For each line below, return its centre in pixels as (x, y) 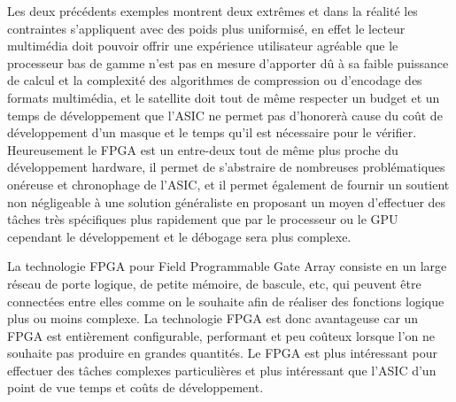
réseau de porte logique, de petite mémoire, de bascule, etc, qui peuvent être (214, 283)
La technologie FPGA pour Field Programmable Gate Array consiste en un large (227, 266)
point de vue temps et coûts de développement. (135, 387)
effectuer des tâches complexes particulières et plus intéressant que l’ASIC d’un (222, 370)
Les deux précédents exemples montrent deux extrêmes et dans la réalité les (213, 11)
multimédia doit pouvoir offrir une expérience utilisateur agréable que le (203, 46)
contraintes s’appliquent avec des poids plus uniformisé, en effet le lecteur (206, 28)
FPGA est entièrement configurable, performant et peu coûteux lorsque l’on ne (221, 335)
